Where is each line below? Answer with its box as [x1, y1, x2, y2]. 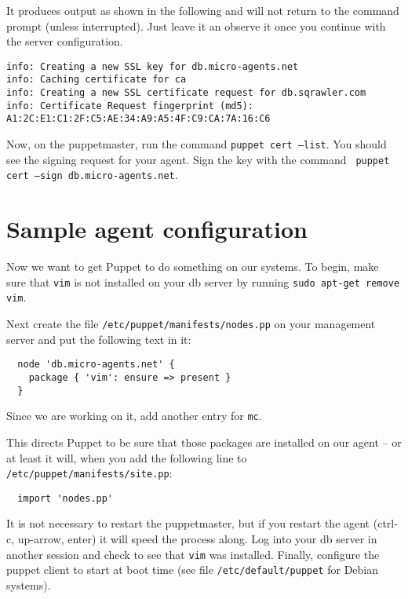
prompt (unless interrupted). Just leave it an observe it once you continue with [6, 17, 386, 34]
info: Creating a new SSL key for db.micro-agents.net [6, 60, 299, 72]
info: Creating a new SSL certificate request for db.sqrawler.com [6, 87, 366, 99]
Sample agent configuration [6, 213, 308, 245]
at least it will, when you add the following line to [6, 449, 247, 466]
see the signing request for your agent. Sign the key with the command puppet [6, 151, 390, 167]
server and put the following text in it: [6, 331, 191, 347]
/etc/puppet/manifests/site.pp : [6, 465, 173, 481]
